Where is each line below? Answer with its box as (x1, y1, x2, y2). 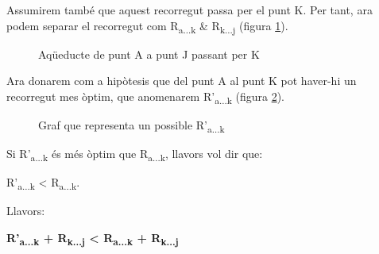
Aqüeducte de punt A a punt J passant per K (38, 45, 260, 62)
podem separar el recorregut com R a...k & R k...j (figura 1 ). (6, 17, 288, 36)
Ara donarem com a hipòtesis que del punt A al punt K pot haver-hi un (6, 72, 357, 89)
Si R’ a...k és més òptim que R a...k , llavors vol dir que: (6, 145, 263, 164)
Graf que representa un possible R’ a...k (38, 117, 225, 135)
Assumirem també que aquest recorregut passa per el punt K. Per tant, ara (6, 2, 373, 17)
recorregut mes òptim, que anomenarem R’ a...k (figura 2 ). (6, 87, 285, 106)
